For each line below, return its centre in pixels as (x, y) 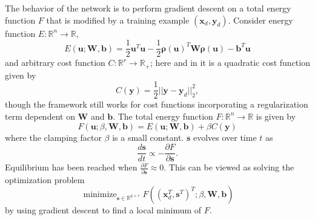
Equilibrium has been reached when (71, 167)
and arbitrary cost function (55, 63)
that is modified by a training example (118, 20)
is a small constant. (148, 137)
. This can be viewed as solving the (229, 167)
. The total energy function (163, 116)
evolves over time (225, 137)
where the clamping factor (53, 137)
